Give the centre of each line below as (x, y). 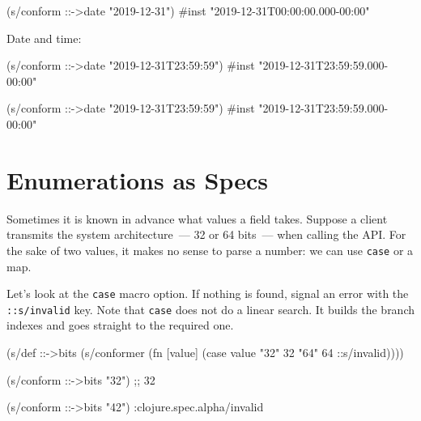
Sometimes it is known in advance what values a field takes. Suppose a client (197, 218)
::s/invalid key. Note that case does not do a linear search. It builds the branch (211, 309)
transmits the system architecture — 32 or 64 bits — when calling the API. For (206, 234)
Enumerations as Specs (137, 179)
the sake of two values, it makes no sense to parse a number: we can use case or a (210, 250)
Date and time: (44, 38)
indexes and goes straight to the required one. (120, 325)
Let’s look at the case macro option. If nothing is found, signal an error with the (208, 293)
